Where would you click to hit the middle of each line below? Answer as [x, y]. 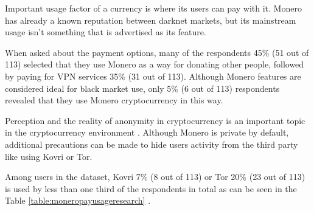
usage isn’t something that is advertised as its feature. [106, 32]
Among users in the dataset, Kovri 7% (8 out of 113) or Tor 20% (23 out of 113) [155, 177]
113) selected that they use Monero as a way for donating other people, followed [155, 64]
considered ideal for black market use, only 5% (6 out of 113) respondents [142, 88]
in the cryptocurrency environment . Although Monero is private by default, [147, 132]
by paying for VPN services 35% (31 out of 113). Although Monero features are [153, 76]
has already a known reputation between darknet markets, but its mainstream [151, 20]
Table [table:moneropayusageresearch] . [78, 200]
